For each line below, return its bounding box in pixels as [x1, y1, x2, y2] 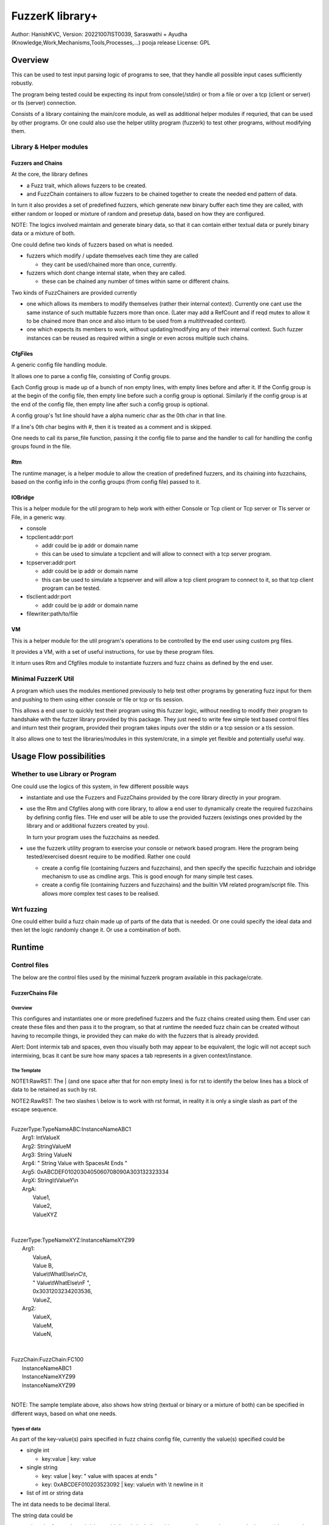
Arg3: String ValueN [22, 1151, 73, 1158]
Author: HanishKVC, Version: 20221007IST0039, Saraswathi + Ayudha [11, 30, 188, 38]
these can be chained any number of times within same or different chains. [41, 278, 230, 285]
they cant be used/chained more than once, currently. [41, 260, 177, 268]
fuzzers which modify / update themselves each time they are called [26, 252, 199, 259]
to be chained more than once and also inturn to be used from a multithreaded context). [26, 317, 247, 325]
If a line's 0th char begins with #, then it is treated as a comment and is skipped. [11, 423, 213, 430]
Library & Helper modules [11, 142, 88, 151]
